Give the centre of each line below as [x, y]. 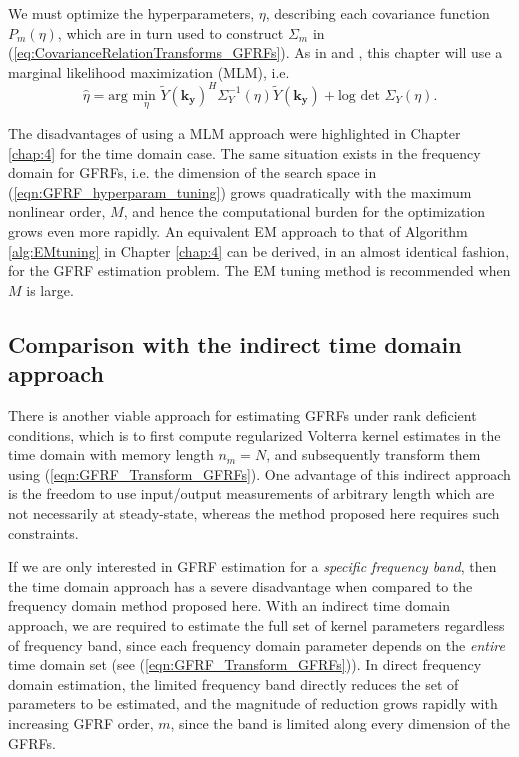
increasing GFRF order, [81, 722]
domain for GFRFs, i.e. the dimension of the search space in [192, 172]
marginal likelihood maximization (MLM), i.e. [149, 71]
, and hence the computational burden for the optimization [304, 211]
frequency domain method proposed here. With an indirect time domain [229, 605]
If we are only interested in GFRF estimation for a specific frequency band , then [252, 566]
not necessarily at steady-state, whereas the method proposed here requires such [254, 513]
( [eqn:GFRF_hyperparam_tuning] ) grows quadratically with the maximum [240, 191]
